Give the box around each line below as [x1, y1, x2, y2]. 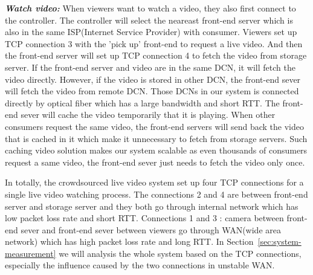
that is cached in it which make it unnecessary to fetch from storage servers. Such [5, 132, 308, 144]
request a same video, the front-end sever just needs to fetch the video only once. [5, 155, 305, 168]
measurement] [5, 247, 56, 259]
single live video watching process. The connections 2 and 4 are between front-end [5, 187, 308, 200]
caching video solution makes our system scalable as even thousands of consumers [5, 144, 308, 157]
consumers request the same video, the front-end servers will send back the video [5, 120, 304, 132]
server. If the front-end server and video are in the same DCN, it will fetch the [5, 60, 295, 73]
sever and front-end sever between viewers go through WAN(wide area [21, 223, 281, 236]
